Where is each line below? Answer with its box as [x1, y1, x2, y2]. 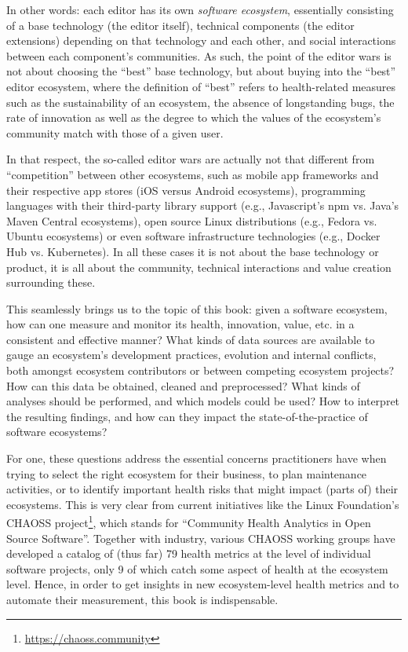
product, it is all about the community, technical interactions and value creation [6, 258, 392, 275]
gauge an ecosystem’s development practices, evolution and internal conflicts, [6, 346, 377, 363]
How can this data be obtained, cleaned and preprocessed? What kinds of [6, 377, 360, 394]
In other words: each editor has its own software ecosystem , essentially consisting [6, 2, 394, 17]
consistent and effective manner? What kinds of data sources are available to [6, 331, 375, 347]
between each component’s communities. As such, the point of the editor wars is [6, 47, 392, 64]
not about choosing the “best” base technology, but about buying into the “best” [6, 63, 396, 79]
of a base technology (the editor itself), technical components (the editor [6, 16, 355, 33]
